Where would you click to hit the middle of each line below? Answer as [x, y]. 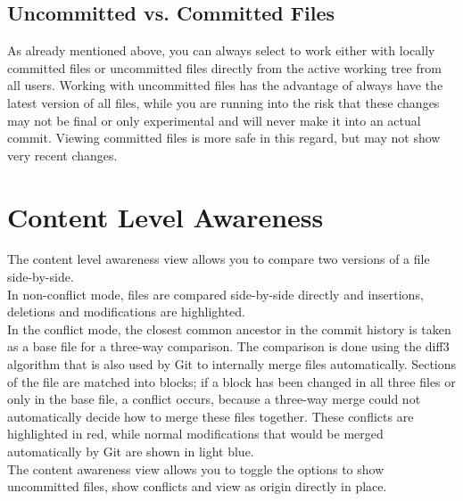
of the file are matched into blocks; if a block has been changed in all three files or [231, 381]
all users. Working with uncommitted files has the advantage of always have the [225, 85]
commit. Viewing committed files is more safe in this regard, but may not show [224, 138]
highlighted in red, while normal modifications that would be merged [195, 434]
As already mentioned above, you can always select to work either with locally [221, 50]
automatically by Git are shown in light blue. [131, 452]
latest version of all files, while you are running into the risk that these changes [223, 102]
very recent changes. [62, 155]
